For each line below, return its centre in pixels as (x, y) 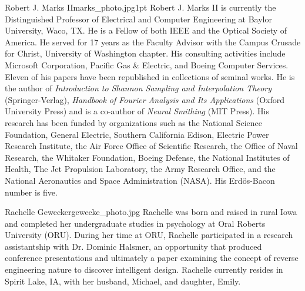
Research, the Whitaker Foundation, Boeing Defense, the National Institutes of (147, 157)
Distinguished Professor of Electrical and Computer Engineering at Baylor (138, 19)
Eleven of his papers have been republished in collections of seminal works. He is (150, 76)
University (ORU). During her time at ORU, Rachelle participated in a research (149, 235)
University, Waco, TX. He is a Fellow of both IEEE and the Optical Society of (146, 30)
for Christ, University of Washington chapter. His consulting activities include (145, 53)
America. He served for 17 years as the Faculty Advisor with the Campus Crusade (153, 42)
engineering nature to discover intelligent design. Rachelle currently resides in (144, 269)
